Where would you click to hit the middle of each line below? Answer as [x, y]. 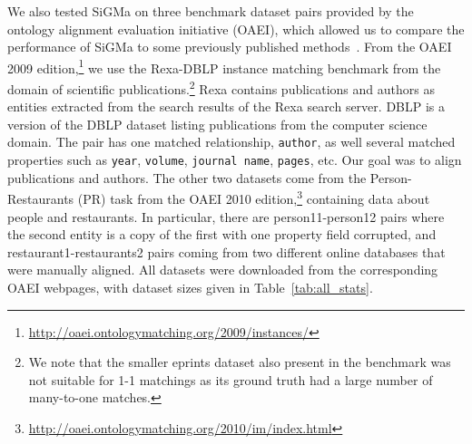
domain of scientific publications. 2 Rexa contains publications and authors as [221, 87]
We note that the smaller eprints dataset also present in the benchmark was [240, 362]
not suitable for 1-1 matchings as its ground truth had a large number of [231, 379]
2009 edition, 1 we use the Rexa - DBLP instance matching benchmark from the [224, 66]
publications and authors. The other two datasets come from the [187, 177]
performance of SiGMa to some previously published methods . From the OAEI [230, 47]
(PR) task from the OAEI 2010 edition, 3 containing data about [254, 198]
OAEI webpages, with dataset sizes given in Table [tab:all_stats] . [190, 287]
